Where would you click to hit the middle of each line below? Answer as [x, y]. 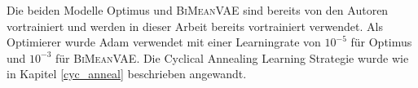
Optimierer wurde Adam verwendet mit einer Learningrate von [164, 42]
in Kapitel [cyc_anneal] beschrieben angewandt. [127, 74]
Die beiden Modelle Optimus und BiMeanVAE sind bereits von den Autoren [198, 10]
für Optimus [381, 42]
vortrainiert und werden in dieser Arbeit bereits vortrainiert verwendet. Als [195, 26]
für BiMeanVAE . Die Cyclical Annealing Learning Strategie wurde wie [232, 57]
